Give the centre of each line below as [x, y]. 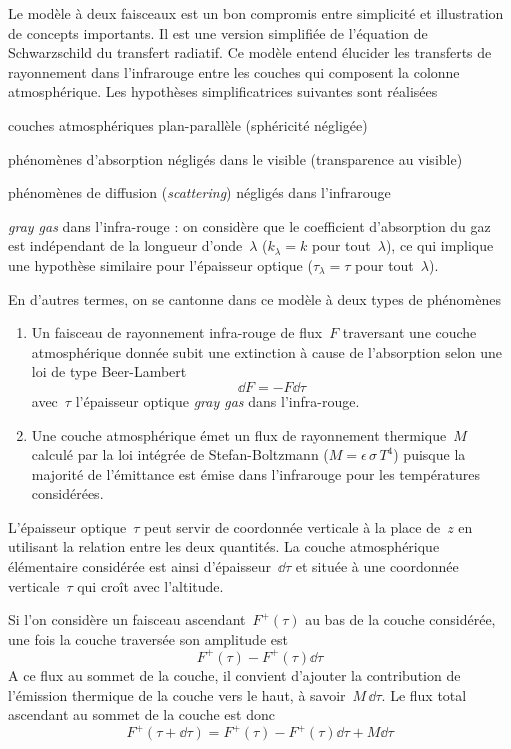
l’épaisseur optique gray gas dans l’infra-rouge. [217, 400]
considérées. [67, 493]
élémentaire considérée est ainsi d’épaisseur [139, 566]
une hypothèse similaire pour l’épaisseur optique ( [160, 264]
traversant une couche [409, 332]
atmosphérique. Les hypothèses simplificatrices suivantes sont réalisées [223, 91]
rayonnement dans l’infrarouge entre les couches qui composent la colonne [234, 71]
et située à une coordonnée [377, 566]
